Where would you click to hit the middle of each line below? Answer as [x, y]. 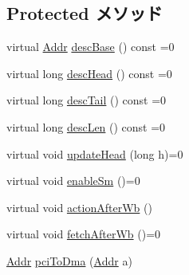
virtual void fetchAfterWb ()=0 [84, 234]
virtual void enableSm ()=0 [73, 181]
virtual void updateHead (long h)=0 [95, 153]
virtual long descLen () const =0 [86, 126]
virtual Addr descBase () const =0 [91, 47]
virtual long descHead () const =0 [89, 73]
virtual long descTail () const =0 [87, 100]
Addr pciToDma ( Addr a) [69, 260]
